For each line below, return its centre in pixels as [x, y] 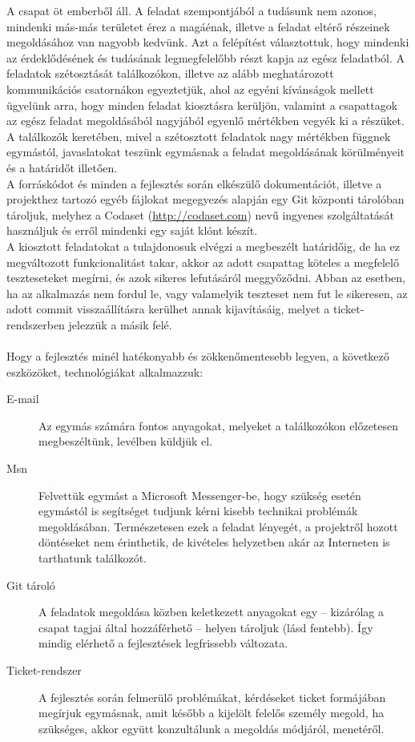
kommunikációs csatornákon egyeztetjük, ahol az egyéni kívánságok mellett [190, 89]
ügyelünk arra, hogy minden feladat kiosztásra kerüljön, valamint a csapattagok [202, 105]
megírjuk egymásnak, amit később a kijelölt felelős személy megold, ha [212, 713]
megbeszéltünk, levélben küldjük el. [126, 441]
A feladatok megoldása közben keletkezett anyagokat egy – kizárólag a [211, 612]
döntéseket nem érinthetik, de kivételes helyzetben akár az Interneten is [214, 542]
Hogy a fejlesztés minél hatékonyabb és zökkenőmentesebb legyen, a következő [198, 356]
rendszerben [36, 324]
